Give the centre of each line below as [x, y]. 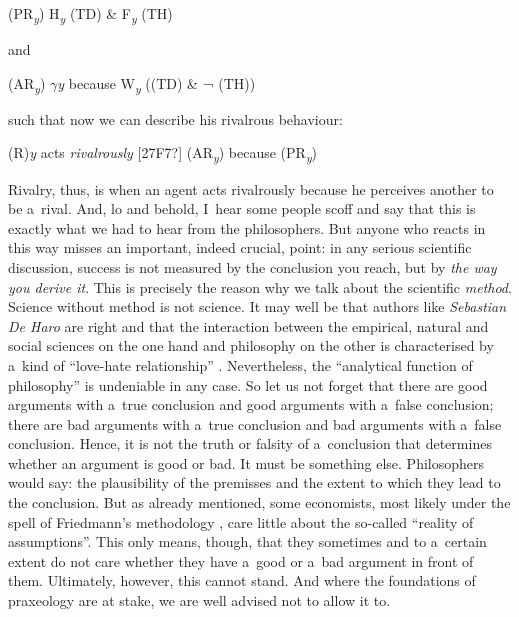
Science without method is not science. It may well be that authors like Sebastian [257, 306]
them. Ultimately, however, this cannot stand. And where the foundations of [242, 580]
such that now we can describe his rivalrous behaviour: [175, 118]
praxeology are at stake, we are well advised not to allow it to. [199, 600]
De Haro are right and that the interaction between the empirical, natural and [248, 325]
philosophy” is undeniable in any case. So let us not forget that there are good [248, 384]
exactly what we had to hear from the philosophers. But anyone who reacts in [247, 227]
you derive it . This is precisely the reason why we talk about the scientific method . [260, 286]
